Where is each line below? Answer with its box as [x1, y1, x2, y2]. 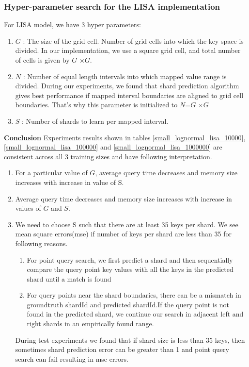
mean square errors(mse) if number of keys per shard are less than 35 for [15, 229, 232, 239]
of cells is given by [15, 55, 70, 65]
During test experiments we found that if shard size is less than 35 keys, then [15, 334, 245, 345]
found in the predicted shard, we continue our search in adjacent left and [27, 309, 244, 319]
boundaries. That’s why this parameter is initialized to [15, 100, 178, 110]
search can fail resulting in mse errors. [15, 353, 128, 364]
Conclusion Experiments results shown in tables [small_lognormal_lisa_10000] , [4, 132, 246, 142]
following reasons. [15, 238, 68, 248]
